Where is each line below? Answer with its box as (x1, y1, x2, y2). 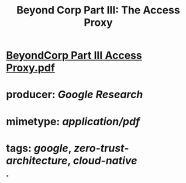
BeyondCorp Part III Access (6, 49, 142, 62)
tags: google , (6, 141, 72, 155)
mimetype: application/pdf (6, 115, 140, 128)
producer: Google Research (6, 88, 143, 101)
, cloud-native (67, 154, 137, 167)
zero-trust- (74, 141, 129, 155)
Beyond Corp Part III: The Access (16, 4, 180, 17)
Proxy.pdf (6, 61, 56, 75)
